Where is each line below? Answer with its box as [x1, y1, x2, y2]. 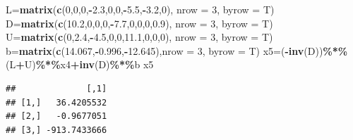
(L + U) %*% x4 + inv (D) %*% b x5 [6, 57, 154, 72]
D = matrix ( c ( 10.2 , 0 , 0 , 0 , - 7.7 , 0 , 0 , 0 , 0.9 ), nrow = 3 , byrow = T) [6, 15, 273, 30]
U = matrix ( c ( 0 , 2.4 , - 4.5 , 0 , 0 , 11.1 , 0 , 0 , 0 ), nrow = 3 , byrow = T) [6, 30, 273, 44]
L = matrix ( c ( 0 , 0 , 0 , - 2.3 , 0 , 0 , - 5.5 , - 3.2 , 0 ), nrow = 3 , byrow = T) [6, 2, 275, 16]
